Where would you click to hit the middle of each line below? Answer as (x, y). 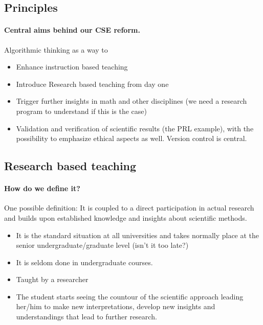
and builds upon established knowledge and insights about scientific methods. (126, 217)
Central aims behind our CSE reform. (72, 30)
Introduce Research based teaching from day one (92, 84)
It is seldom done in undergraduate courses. (84, 262)
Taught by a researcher (52, 279)
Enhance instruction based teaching (72, 67)
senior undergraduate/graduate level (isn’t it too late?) (102, 245)
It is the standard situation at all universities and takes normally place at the (138, 235)
